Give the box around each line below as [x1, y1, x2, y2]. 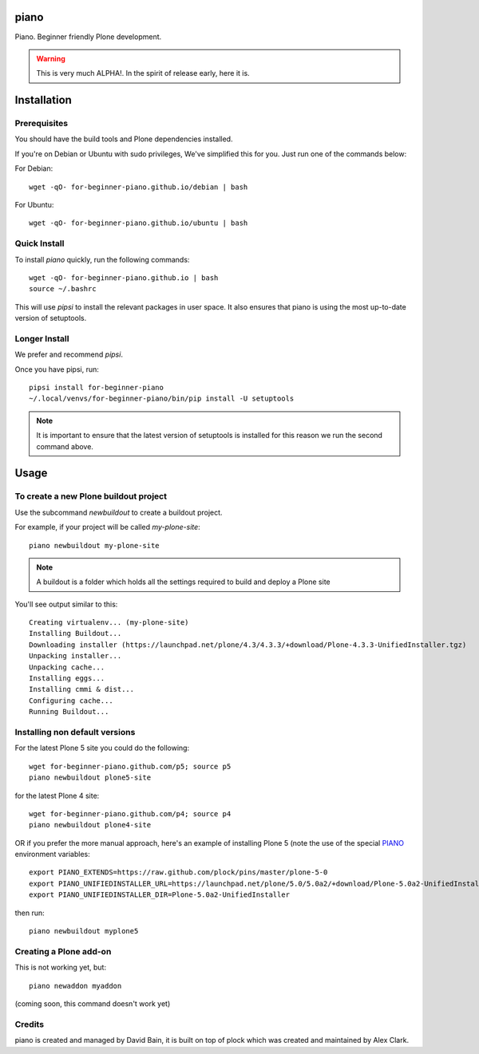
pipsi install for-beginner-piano [29, 383, 164, 393]
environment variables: [14, 850, 91, 859]
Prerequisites [14, 118, 68, 129]
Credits [14, 1018, 44, 1029]
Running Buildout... [29, 707, 109, 716]
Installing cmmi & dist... [29, 685, 135, 694]
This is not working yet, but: [14, 962, 107, 973]
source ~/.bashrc [29, 284, 97, 294]
